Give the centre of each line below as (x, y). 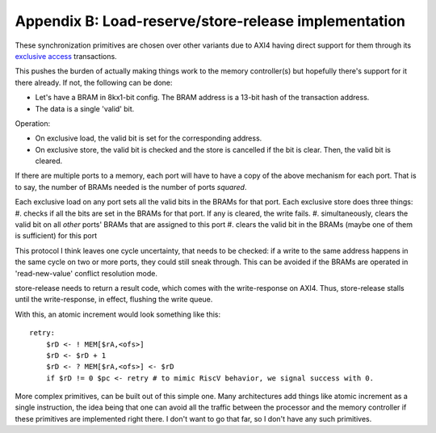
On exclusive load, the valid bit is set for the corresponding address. (149, 138)
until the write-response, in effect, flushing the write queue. (114, 300)
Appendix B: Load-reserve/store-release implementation (210, 21)
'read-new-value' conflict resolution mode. (86, 273)
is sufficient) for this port (56, 236)
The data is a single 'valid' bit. (85, 108)
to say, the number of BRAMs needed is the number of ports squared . (131, 187)
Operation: (33, 123)
